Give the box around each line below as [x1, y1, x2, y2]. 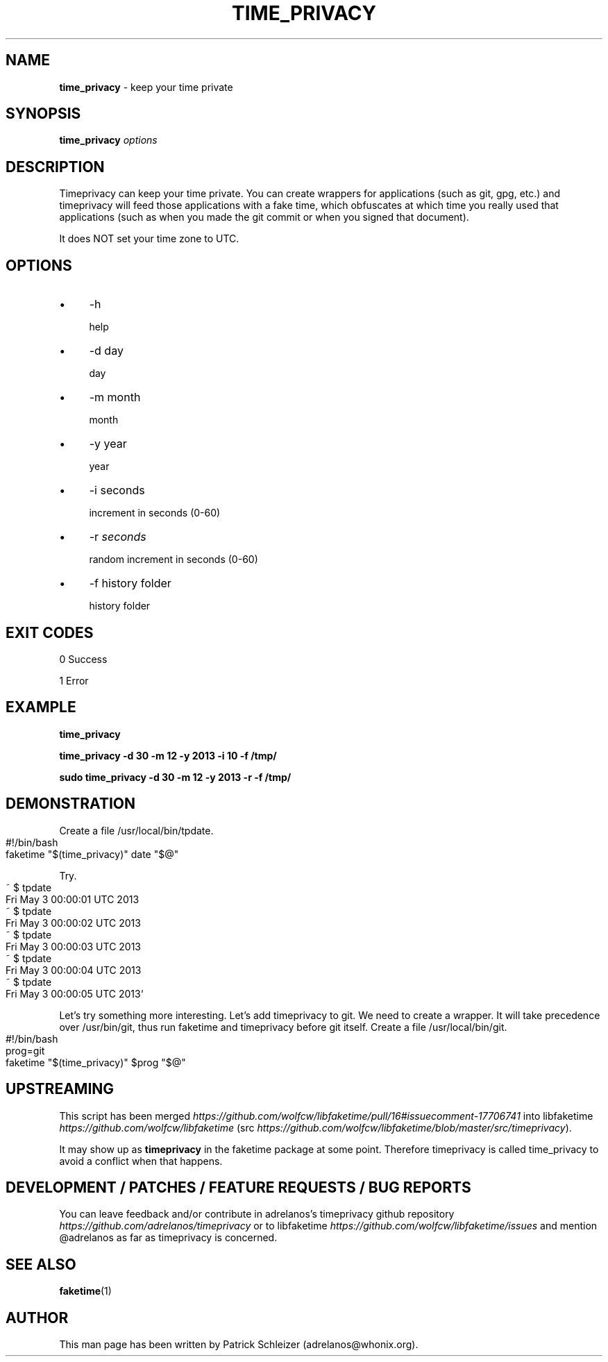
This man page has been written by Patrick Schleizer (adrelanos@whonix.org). [59, 1338, 419, 1351]
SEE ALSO [6, 1255, 76, 1273]
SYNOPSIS [6, 105, 81, 123]
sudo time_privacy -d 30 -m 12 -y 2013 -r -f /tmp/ [59, 771, 292, 783]
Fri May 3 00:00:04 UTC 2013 [6, 964, 142, 976]
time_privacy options [59, 134, 158, 146]
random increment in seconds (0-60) [89, 553, 258, 566]
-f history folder [89, 576, 171, 591]
